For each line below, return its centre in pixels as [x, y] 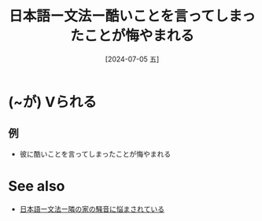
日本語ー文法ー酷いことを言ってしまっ [132, 16]
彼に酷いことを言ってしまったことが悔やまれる [95, 153]
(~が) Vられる [52, 102]
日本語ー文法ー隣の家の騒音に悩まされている [92, 208]
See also [37, 186]
